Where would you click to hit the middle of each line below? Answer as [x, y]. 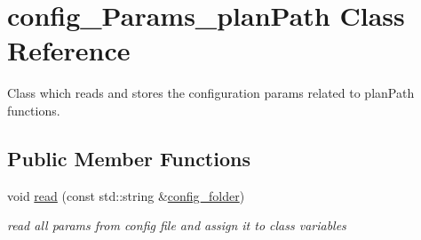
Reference [69, 50]
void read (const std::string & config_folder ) [126, 195]
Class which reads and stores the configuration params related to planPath [211, 93]
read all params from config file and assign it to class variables [177, 225]
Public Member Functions [129, 158]
